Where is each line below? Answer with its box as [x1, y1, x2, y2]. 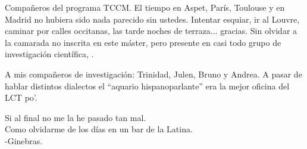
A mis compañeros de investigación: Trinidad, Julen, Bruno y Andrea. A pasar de [5, 67, 302, 80]
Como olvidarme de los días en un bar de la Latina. [5, 123, 193, 135]
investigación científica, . [5, 48, 94, 60]
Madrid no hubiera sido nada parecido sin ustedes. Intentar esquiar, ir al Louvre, [5, 13, 300, 25]
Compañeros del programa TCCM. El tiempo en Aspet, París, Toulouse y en [5, 1, 285, 13]
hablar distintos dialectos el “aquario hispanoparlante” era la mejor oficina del [5, 79, 290, 92]
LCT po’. [5, 91, 37, 104]
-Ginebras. [5, 134, 43, 147]
